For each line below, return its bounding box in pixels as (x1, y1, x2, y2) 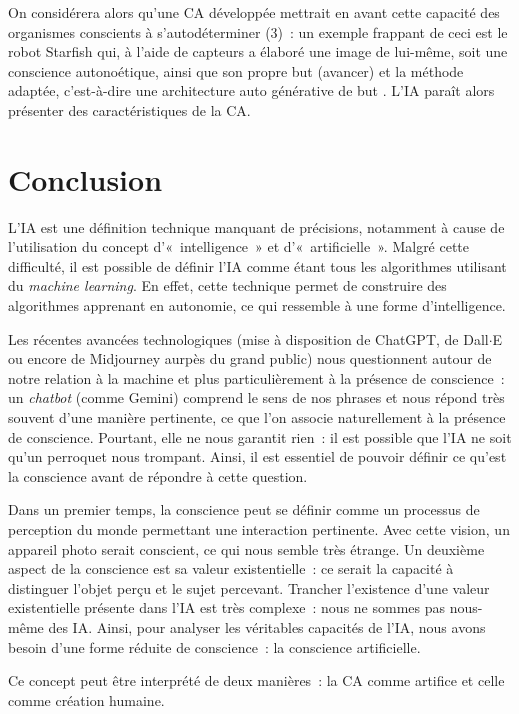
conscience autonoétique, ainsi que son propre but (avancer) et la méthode (8, 60, 464, 81)
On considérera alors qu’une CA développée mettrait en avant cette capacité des (8, 2, 500, 22)
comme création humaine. (8, 689, 165, 710)
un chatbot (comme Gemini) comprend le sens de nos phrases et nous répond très (8, 387, 505, 408)
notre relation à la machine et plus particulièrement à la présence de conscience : (8, 367, 505, 388)
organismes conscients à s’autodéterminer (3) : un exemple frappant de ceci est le (8, 21, 508, 42)
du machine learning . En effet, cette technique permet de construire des (8, 275, 447, 296)
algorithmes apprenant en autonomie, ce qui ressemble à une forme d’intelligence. (8, 295, 506, 316)
